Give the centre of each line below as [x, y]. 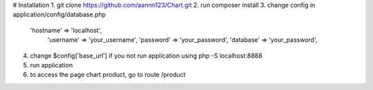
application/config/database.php [59, 14]
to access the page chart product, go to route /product [108, 75]
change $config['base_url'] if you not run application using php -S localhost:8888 [146, 56]
